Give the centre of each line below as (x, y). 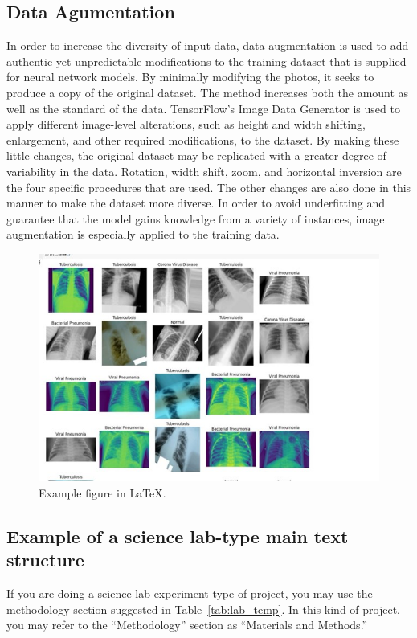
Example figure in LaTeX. (102, 492)
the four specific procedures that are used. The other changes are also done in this (209, 187)
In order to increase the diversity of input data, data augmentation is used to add (208, 45)
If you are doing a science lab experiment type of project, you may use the (190, 593)
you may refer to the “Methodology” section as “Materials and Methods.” (187, 625)
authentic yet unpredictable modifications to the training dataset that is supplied (206, 61)
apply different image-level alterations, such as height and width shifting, (186, 124)
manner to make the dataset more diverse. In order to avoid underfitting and (196, 203)
